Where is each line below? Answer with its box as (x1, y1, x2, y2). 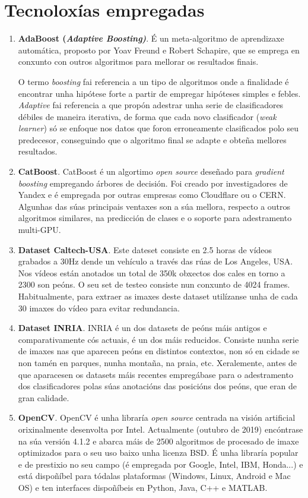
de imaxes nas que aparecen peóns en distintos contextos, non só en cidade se (18, 345, 300, 357)
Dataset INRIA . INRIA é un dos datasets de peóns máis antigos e (18, 322, 267, 334)
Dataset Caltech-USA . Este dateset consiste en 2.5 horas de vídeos (18, 243, 272, 256)
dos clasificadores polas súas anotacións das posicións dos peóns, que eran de (18, 380, 297, 392)
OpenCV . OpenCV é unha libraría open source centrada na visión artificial (18, 411, 296, 424)
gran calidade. (18, 391, 69, 404)
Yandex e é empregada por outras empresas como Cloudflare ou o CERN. (18, 188, 286, 201)
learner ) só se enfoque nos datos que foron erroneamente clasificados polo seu (18, 122, 299, 134)
